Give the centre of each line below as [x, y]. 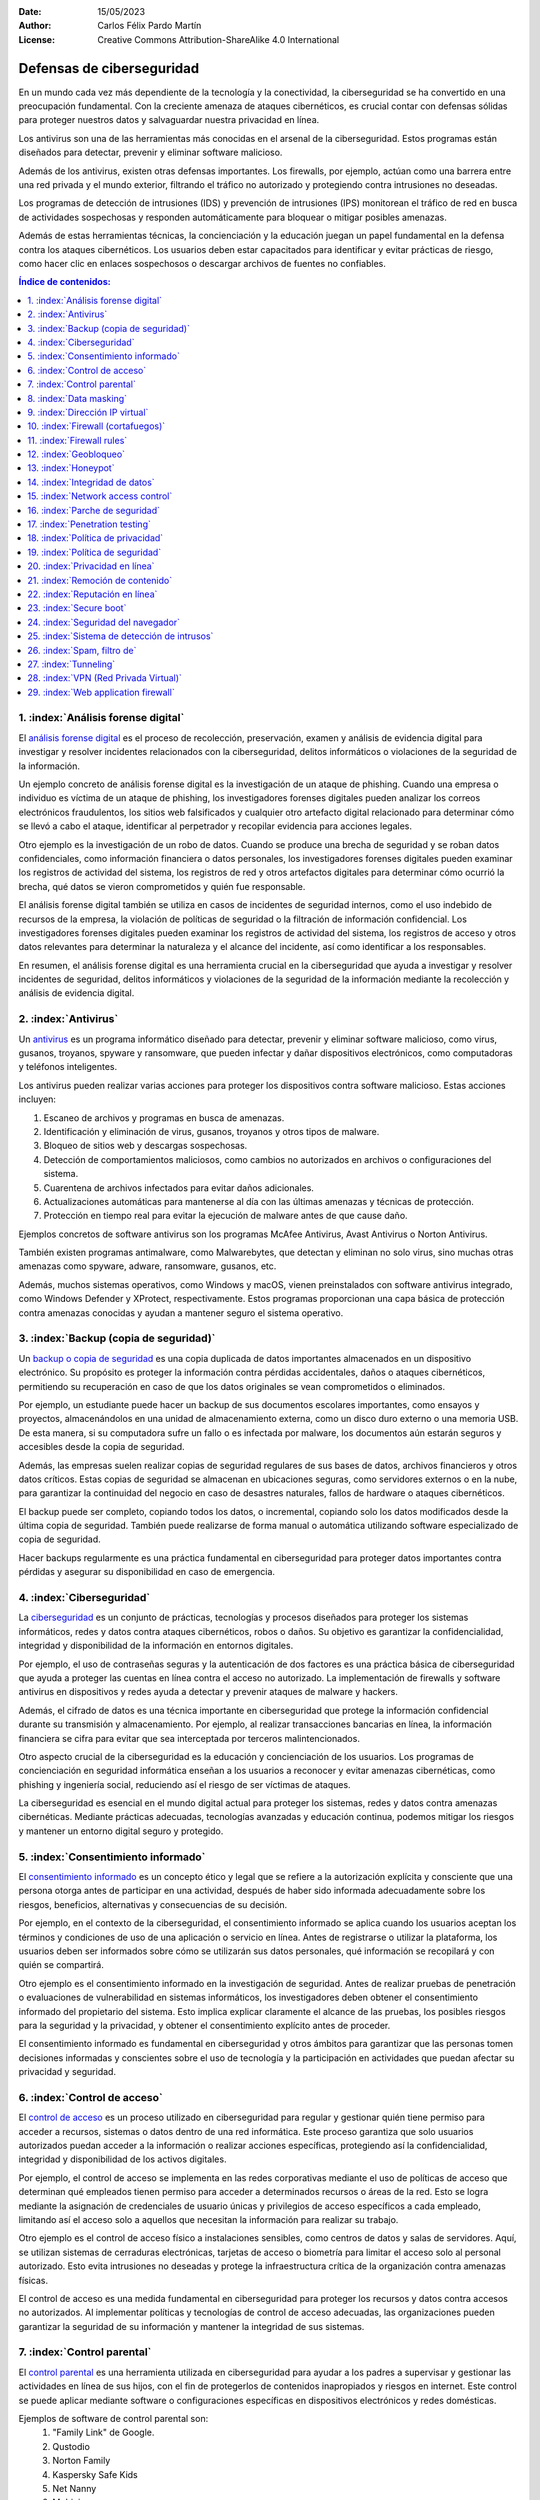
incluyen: [37, 1099]
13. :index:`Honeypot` [71, 468]
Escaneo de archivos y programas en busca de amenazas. [164, 1117]
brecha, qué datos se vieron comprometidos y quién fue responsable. [162, 886]
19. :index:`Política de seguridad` [94, 552]
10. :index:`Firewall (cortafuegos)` [96, 426]
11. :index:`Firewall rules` [77, 440]
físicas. [33, 2280]
